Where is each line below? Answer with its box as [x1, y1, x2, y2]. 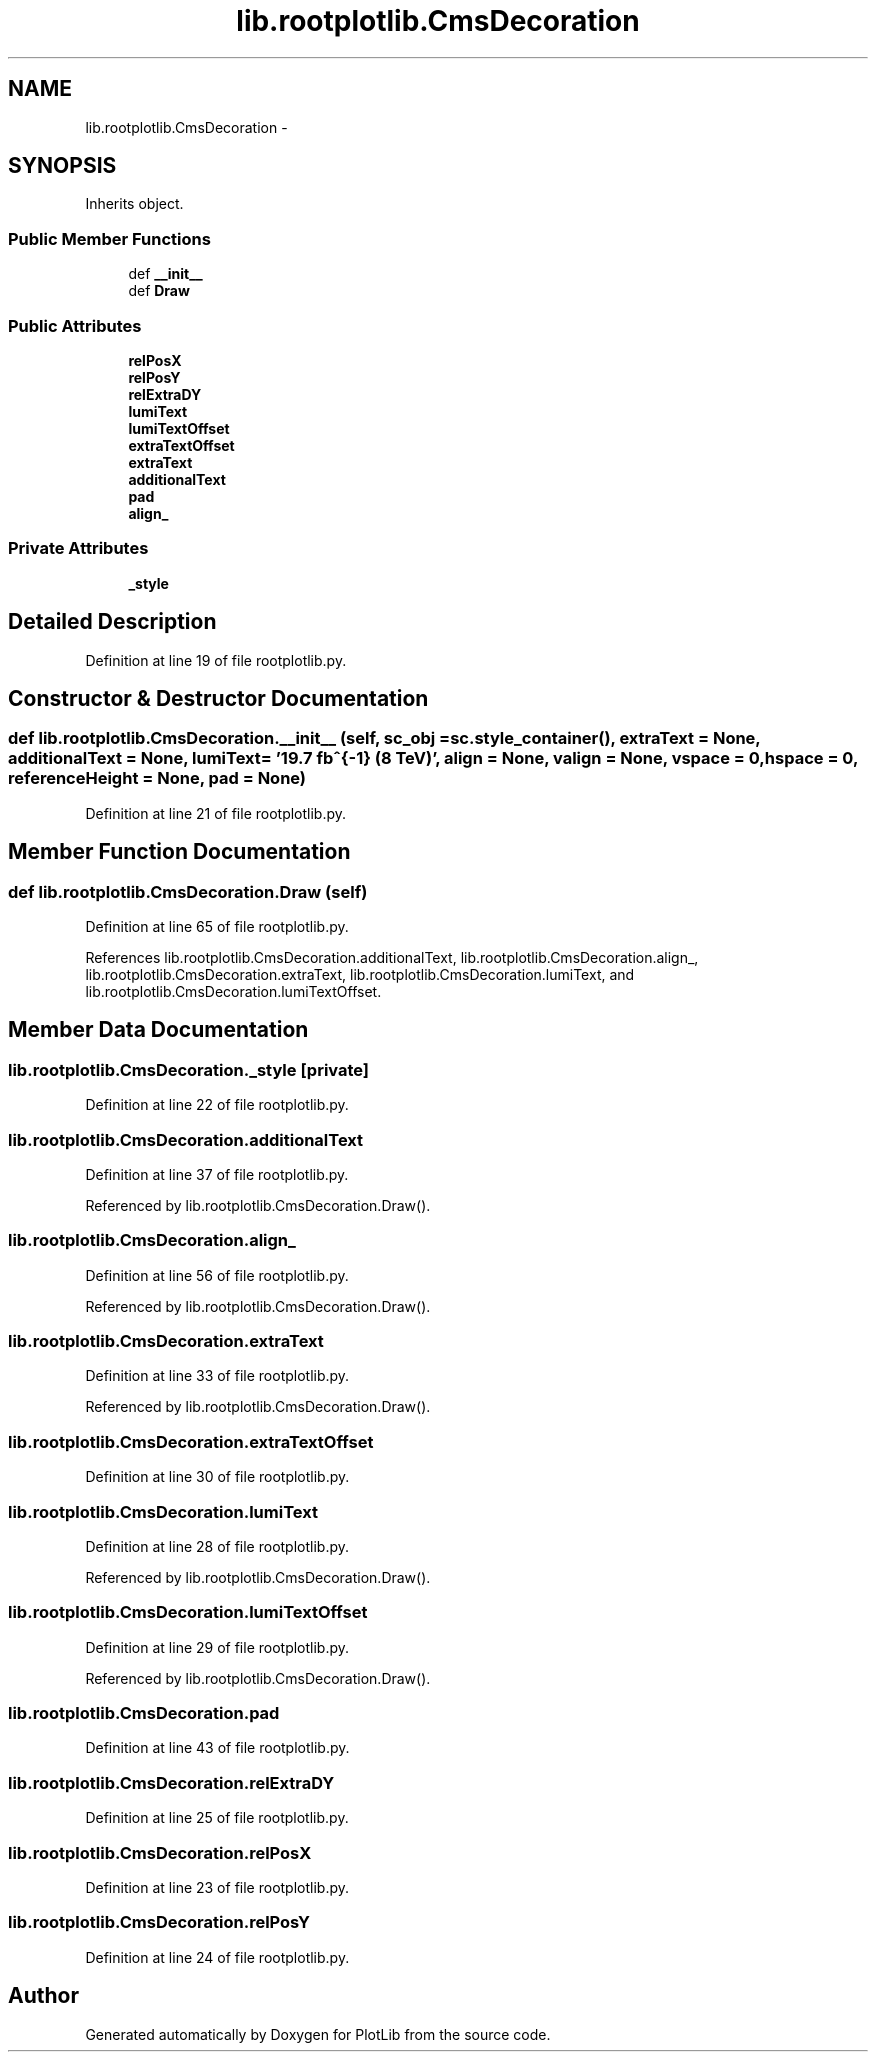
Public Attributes [8, 315, 142, 336]
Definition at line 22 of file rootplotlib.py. [85, 1096, 349, 1114]
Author [8, 1983, 79, 2009]
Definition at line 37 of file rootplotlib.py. [85, 1165, 349, 1183]
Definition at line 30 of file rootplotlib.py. [85, 1468, 350, 1486]
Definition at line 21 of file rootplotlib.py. [85, 804, 347, 822]
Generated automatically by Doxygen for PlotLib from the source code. [85, 2025, 551, 2043]
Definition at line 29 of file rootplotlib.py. [85, 1638, 350, 1656]
